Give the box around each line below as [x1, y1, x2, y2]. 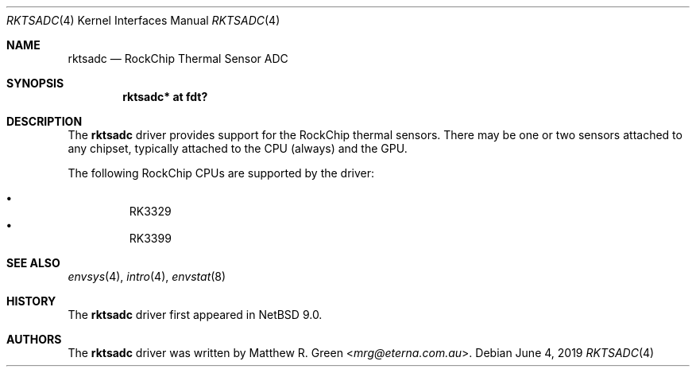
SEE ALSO [6, 256, 60, 270]
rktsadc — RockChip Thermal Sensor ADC [68, 52, 288, 65]
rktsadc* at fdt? [122, 90, 208, 103]
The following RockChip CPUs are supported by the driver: [68, 166, 375, 180]
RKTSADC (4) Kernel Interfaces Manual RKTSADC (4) [6, 14, 280, 27]
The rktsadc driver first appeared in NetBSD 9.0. [68, 308, 323, 321]
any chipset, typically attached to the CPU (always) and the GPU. [68, 142, 408, 155]
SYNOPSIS [6, 76, 64, 90]
